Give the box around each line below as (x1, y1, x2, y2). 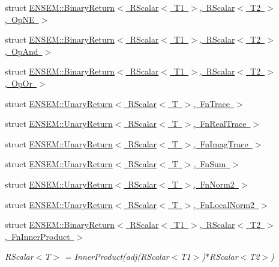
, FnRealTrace (193, 117, 247, 130)
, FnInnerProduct (5, 230, 70, 242)
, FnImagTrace (193, 137, 248, 150)
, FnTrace (193, 97, 230, 109)
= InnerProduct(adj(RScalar (64, 250, 169, 263)
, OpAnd (5, 44, 38, 57)
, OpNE (5, 13, 35, 25)
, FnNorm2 (193, 177, 235, 190)
